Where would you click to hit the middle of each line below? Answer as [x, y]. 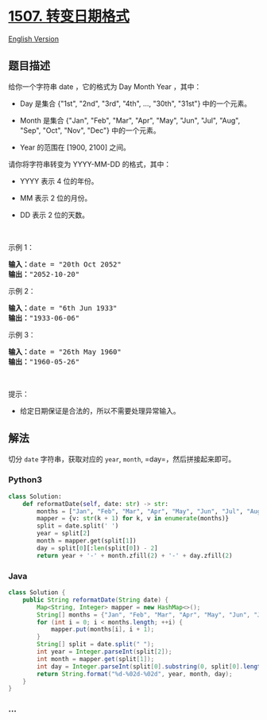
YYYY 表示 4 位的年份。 [59, 181]
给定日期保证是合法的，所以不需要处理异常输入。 [100, 411]
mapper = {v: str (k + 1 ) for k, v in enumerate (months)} [133, 519]
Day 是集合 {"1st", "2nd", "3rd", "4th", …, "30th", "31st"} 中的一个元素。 [135, 103]
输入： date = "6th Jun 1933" [63, 308]
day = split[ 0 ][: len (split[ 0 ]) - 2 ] [97, 548]
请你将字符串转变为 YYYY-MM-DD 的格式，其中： [90, 164]
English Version [34, 39]
